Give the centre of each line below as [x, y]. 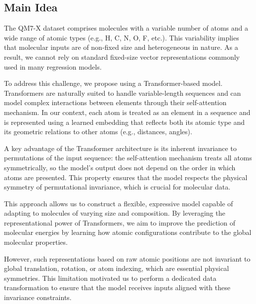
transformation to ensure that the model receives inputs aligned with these [117, 287]
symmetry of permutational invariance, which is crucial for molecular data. [117, 187]
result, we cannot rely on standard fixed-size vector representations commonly [122, 57]
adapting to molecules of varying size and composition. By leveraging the [115, 213]
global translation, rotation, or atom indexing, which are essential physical [117, 268]
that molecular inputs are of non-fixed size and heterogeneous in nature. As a [121, 47]
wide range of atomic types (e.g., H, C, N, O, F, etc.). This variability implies [122, 37]
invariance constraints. [38, 297]
